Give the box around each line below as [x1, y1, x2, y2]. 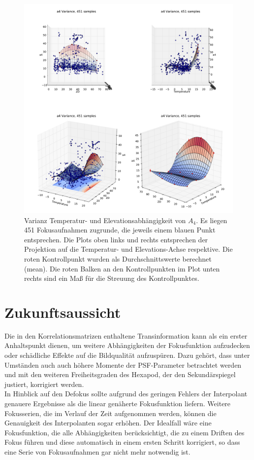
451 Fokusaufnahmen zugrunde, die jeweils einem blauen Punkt [24, 225, 216, 235]
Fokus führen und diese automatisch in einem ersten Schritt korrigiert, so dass [4, 437, 240, 447]
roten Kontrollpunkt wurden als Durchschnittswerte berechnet [24, 253, 212, 264]
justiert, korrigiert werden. [4, 379, 84, 389]
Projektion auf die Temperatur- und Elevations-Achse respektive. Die [24, 244, 233, 254]
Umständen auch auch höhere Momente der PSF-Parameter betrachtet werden [4, 359, 242, 370]
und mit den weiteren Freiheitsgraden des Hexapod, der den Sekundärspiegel [4, 369, 236, 380]
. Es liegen [196, 215, 227, 225]
